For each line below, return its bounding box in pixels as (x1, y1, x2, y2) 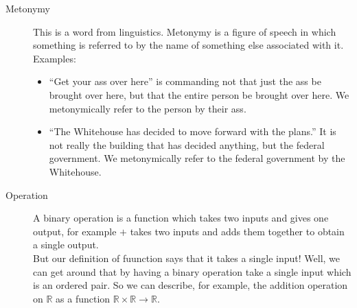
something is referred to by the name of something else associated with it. (33, 38, 344, 52)
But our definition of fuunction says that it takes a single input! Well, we (33, 250, 341, 265)
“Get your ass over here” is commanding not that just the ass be (49, 74, 321, 88)
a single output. (33, 237, 99, 252)
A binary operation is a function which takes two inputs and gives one (33, 211, 329, 225)
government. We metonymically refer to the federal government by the (49, 151, 345, 165)
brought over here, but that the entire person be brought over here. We (49, 87, 349, 102)
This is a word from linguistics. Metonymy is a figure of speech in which (33, 24, 336, 38)
